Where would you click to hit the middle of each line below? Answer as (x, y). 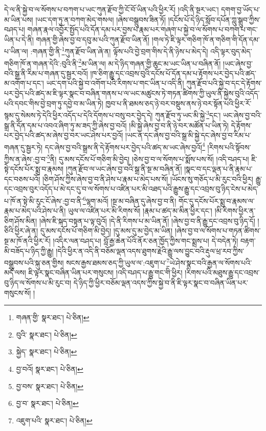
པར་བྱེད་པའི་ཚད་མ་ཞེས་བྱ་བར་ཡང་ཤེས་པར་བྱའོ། (64, 135)
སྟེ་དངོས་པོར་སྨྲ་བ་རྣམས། (34, 169)
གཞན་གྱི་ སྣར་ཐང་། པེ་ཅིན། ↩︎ (53, 317)
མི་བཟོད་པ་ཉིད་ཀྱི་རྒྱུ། (29, 250)
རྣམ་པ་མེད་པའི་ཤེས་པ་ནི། (35, 211)
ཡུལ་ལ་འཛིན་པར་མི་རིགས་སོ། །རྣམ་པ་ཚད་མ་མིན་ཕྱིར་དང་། (140, 211)
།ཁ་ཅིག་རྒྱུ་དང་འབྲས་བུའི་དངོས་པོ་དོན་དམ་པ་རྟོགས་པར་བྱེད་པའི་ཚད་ (173, 73)
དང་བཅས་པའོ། (22, 178)
